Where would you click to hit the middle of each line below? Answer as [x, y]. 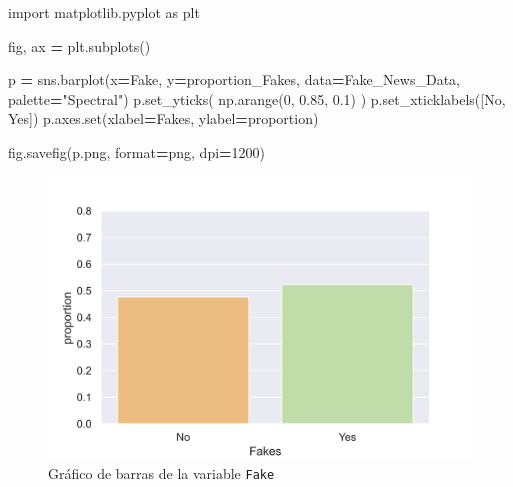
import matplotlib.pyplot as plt [104, 12]
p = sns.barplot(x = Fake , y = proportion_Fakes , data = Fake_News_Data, [234, 79]
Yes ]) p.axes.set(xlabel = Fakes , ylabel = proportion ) [163, 118]
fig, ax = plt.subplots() [79, 45]
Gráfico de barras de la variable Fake [161, 472]
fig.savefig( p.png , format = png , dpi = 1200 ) [137, 151]
